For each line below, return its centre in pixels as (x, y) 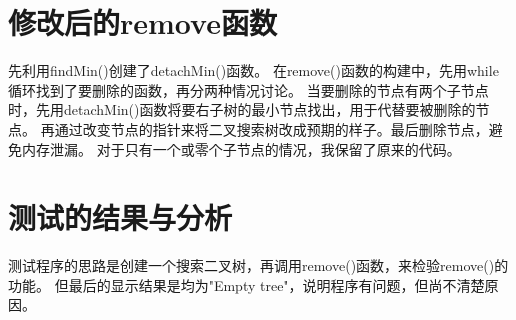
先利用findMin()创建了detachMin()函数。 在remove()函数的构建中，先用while (253, 70)
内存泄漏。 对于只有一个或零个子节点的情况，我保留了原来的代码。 (241, 148)
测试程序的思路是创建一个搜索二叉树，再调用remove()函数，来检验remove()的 (258, 265)
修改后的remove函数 (142, 22)
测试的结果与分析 (120, 217)
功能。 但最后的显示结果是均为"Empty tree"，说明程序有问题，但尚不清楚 (246, 284)
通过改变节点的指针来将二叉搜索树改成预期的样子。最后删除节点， (271, 128)
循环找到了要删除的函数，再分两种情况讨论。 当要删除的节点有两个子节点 (248, 89)
